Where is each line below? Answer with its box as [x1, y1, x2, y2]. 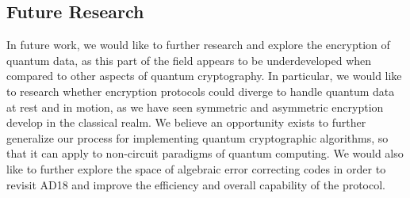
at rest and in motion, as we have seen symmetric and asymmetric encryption [6, 98, 384, 115]
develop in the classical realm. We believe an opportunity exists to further [6, 114, 366, 131]
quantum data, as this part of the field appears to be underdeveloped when [6, 51, 372, 68]
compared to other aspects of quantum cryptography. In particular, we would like [6, 67, 402, 84]
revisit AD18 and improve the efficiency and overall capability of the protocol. [6, 176, 385, 192]
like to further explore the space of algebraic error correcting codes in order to [6, 160, 386, 177]
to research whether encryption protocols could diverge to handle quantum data [6, 82, 395, 99]
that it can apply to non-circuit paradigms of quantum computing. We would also [6, 145, 404, 162]
